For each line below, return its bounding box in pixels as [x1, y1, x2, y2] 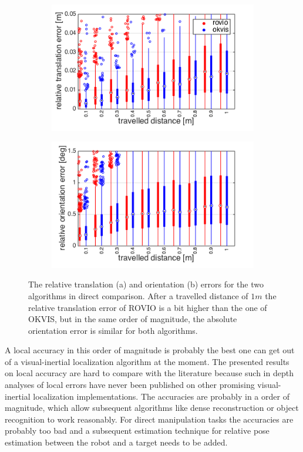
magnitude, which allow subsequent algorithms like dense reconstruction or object [5, 401, 299, 414]
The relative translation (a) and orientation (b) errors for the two [28, 278, 264, 290]
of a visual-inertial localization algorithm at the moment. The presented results [5, 355, 289, 367]
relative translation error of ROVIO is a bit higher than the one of [28, 301, 267, 313]
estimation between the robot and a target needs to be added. [5, 436, 228, 448]
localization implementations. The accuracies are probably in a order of [33, 390, 289, 402]
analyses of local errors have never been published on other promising [5, 379, 255, 391]
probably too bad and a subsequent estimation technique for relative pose [5, 424, 270, 437]
